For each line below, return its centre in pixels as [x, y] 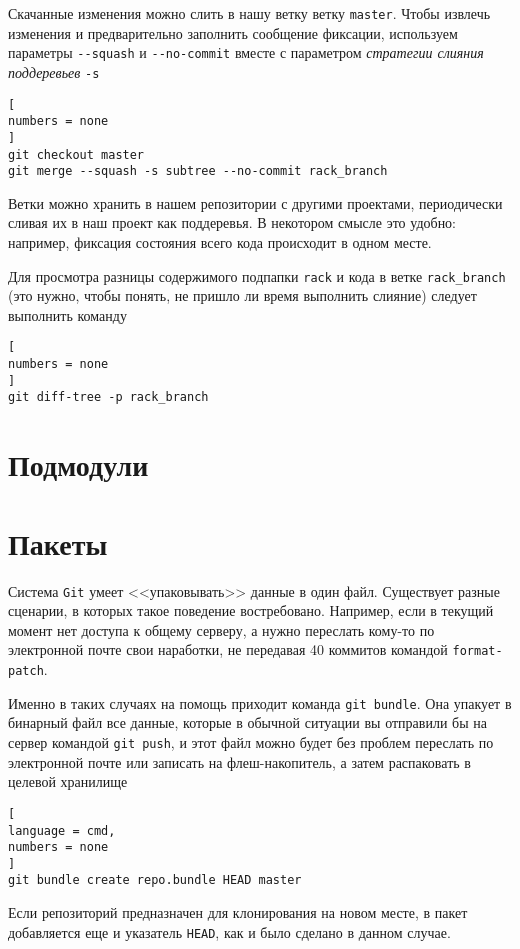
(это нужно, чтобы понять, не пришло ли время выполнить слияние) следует [242, 295]
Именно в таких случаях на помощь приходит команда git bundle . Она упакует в [260, 702]
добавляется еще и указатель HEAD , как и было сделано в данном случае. [229, 931]
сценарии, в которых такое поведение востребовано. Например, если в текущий [251, 610]
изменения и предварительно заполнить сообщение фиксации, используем [233, 32]
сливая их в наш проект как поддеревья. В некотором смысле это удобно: [232, 222]
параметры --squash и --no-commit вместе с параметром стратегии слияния [246, 52]
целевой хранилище [68, 781]
